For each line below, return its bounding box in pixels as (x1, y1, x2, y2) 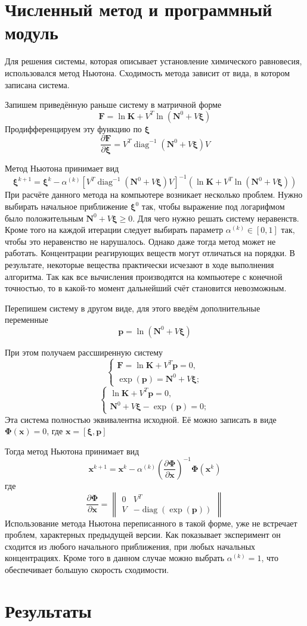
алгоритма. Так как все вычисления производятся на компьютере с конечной (5, 270, 283, 282)
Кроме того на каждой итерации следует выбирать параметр (5, 223, 224, 236)
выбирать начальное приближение (5, 200, 128, 213)
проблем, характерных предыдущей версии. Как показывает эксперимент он (5, 528, 281, 541)
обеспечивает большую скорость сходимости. (5, 563, 169, 575)
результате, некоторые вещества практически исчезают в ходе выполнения (5, 259, 274, 270)
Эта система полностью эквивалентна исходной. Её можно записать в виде (5, 413, 277, 425)
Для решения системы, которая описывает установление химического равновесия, (5, 55, 302, 67)
